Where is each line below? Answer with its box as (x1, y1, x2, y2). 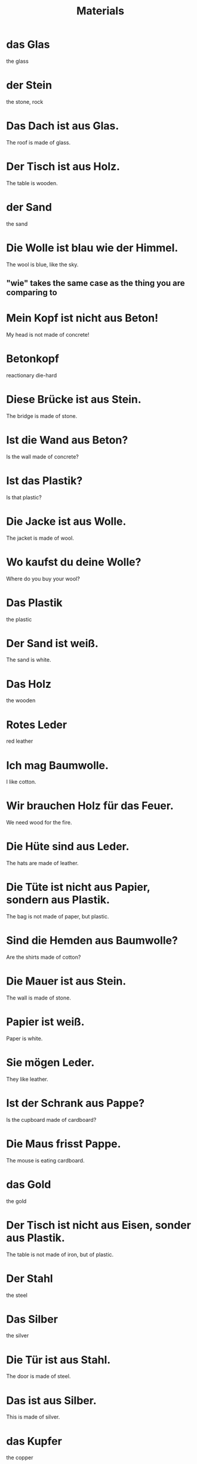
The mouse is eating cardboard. (6, 1157, 85, 1164)
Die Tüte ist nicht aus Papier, (6, 881, 150, 894)
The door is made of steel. (6, 1373, 71, 1380)
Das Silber (6, 1312, 59, 1326)
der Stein (6, 79, 53, 92)
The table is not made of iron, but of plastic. (6, 1251, 114, 1258)
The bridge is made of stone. (6, 412, 78, 419)
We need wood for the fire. (6, 819, 72, 826)
